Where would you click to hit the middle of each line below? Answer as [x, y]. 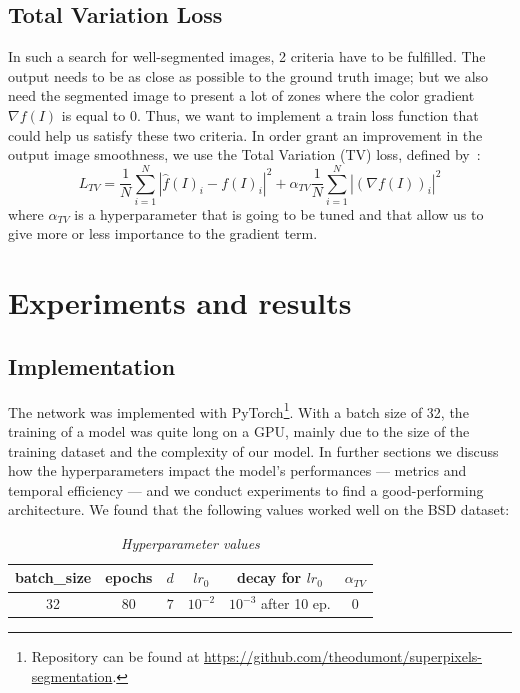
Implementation [92, 365]
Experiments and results [180, 302]
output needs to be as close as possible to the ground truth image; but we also [248, 75]
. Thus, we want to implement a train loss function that [307, 114]
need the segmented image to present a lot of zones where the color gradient [241, 95]
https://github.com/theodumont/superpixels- [343, 656]
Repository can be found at [115, 656]
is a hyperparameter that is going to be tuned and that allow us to [279, 213]
